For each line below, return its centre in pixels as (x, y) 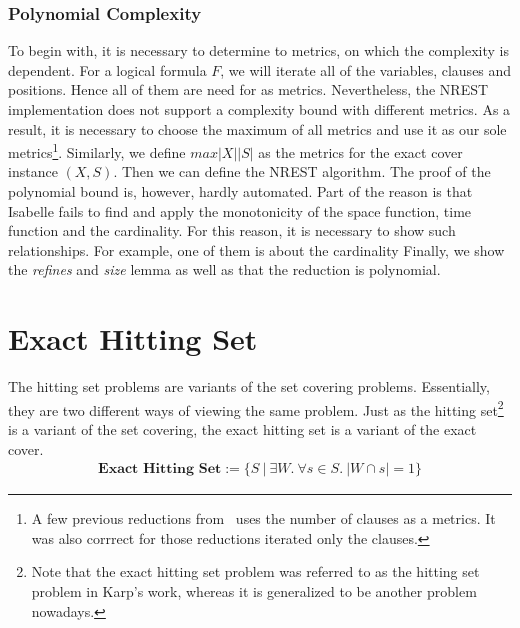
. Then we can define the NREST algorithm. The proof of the (302, 171)
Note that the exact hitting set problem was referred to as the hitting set (255, 571)
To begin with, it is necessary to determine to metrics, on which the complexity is (258, 50)
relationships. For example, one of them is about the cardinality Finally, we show (256, 249)
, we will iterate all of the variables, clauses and (366, 69)
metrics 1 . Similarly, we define (97, 150)
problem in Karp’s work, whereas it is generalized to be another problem (254, 590)
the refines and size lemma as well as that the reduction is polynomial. (224, 269)
